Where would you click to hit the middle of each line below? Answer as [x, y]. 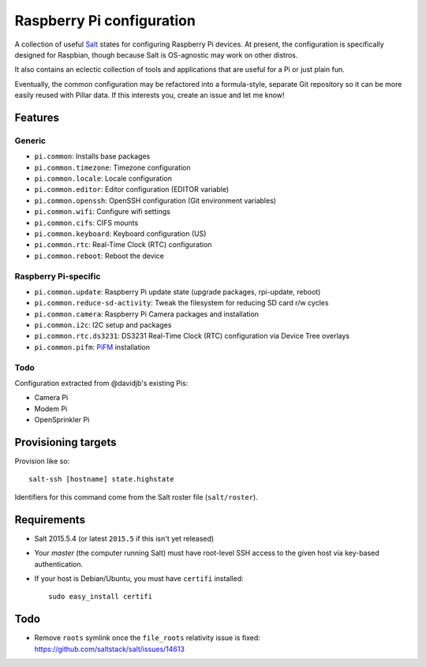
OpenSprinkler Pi [62, 420]
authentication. [59, 564]
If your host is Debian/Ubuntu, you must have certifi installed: [139, 578]
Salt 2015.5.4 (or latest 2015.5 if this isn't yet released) [124, 538]
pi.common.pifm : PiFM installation [92, 347]
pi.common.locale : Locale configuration [103, 178]
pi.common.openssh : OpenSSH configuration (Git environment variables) [155, 200]
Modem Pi [51, 408]
